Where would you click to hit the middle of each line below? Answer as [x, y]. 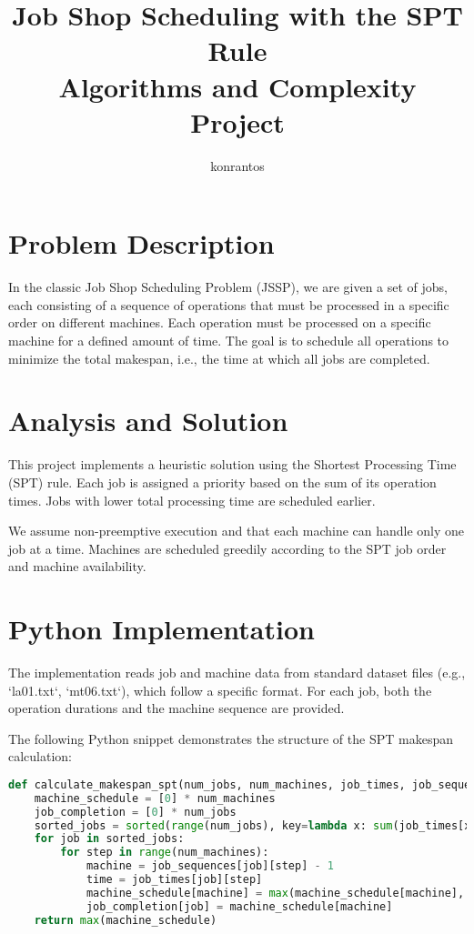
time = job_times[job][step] [174, 880]
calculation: [40, 756]
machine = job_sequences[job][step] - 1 [210, 866]
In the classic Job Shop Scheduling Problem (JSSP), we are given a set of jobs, [228, 287]
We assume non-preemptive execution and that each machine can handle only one [237, 531]
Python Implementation [161, 629]
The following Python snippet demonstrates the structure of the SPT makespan [231, 738]
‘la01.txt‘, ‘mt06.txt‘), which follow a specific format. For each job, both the [220, 690]
